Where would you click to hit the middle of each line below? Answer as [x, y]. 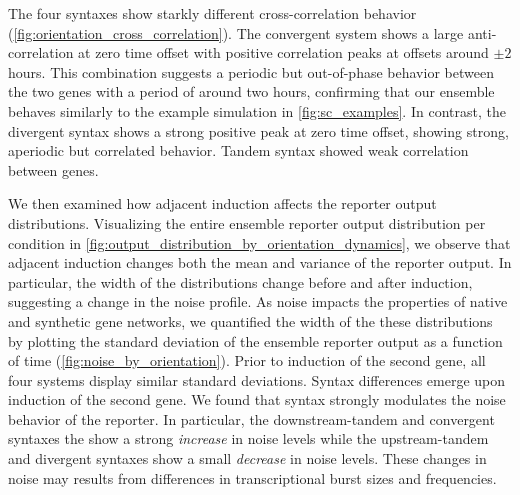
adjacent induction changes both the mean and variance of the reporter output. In [260, 262]
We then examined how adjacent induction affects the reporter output [222, 203]
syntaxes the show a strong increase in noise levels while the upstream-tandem [248, 438]
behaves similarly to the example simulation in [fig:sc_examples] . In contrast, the [257, 110]
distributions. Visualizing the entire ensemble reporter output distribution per [247, 222]
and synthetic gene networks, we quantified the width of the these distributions [250, 320]
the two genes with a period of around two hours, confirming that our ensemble [251, 91]
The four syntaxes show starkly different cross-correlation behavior [212, 13]
